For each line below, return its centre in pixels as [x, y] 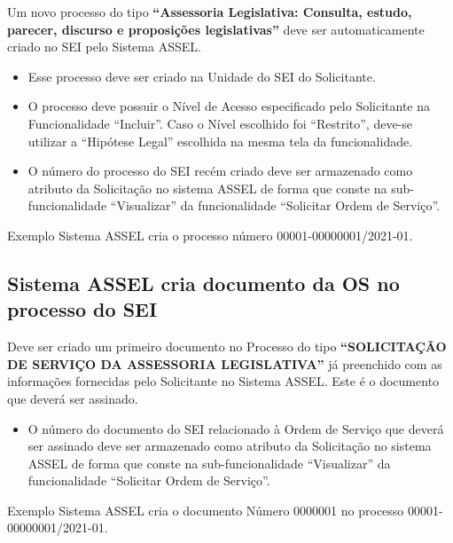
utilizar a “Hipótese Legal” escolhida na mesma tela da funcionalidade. [220, 141]
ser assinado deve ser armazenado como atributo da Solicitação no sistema [230, 446]
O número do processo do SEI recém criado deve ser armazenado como [220, 171]
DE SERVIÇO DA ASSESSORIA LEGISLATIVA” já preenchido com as [225, 363]
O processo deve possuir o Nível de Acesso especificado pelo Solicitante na [229, 106]
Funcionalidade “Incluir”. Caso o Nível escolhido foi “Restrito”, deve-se [220, 123]
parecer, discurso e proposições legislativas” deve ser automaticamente [216, 29]
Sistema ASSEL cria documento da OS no [203, 283]
